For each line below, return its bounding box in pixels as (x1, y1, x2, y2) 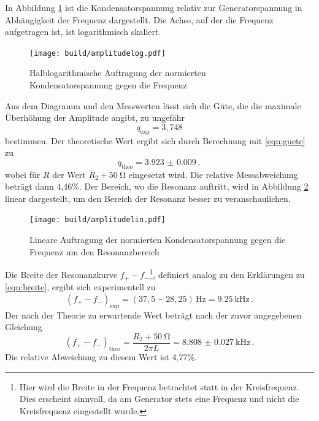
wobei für (5, 168, 40, 180)
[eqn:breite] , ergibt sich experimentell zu (5, 280, 156, 293)
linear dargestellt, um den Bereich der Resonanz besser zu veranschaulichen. (5, 191, 291, 204)
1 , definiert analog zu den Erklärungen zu (149, 266, 305, 280)
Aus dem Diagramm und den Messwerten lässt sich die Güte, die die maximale (5, 99, 301, 112)
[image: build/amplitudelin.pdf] (29, 215, 166, 225)
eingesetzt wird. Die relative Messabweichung (128, 168, 298, 180)
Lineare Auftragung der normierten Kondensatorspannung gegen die (29, 233, 286, 246)
